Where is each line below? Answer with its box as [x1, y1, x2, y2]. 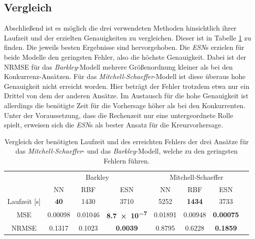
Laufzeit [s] [7, 196, 41, 206]
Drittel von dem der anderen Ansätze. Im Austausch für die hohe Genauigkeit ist [4, 90, 249, 101]
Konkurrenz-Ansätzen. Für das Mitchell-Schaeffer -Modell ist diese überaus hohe [4, 71, 246, 81]
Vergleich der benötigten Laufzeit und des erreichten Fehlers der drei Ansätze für [4, 136, 249, 146]
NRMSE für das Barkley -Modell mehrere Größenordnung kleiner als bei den [4, 61, 233, 72]
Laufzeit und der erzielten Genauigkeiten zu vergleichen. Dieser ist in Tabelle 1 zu [4, 32, 252, 42]
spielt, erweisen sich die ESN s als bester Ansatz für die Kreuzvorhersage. [4, 119, 223, 130]
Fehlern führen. [103, 155, 150, 165]
